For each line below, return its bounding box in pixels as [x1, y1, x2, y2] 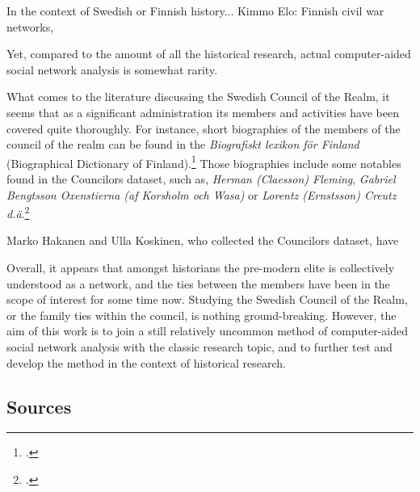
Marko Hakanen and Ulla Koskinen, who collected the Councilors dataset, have [6, 232, 399, 249]
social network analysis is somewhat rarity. [6, 61, 218, 78]
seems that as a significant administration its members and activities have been [6, 103, 399, 120]
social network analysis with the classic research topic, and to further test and [6, 339, 393, 355]
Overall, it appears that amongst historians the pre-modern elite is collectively [6, 259, 395, 276]
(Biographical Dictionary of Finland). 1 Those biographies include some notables [6, 152, 401, 171]
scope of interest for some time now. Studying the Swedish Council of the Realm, [6, 291, 408, 308]
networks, [6, 18, 54, 35]
